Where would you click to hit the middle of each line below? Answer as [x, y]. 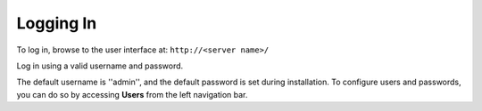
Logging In [57, 23]
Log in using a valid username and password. [100, 66]
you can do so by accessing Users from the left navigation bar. [132, 94]
